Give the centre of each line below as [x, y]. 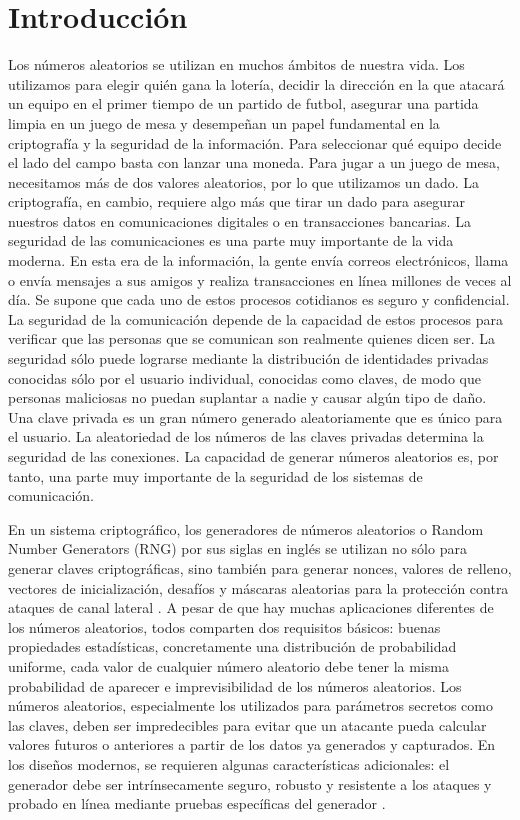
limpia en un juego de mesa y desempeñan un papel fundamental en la [224, 122]
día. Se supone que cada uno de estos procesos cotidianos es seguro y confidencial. [259, 299]
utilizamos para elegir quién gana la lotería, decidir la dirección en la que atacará [256, 83]
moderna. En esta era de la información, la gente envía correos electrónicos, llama [258, 260]
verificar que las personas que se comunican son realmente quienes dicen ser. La [251, 338]
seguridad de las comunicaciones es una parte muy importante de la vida [231, 240]
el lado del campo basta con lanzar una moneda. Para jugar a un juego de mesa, [254, 162]
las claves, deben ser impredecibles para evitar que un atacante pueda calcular [247, 724]
